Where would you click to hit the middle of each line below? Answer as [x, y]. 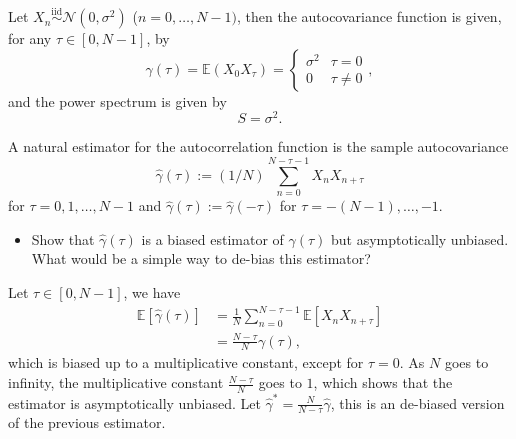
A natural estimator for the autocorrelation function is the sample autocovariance [258, 146]
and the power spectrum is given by [117, 100]
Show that [63, 238]
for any [30, 38]
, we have [152, 291]
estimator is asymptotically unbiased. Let [134, 402]
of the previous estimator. [87, 422]
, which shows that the [383, 382]
